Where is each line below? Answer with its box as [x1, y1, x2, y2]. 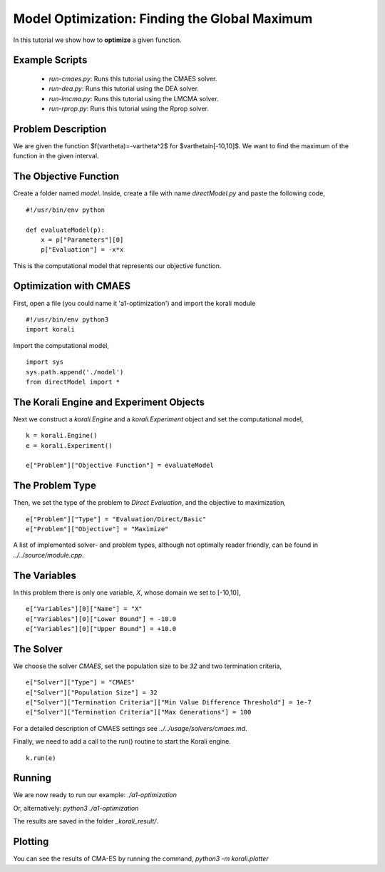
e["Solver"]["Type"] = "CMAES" [26, 678, 135, 687]
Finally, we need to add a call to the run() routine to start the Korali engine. [13, 737, 231, 746]
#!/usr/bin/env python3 [26, 315, 109, 324]
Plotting [13, 836, 49, 848]
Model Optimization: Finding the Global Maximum [13, 11, 313, 26]
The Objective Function [13, 170, 120, 183]
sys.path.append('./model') [26, 368, 124, 376]
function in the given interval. [13, 152, 99, 160]
